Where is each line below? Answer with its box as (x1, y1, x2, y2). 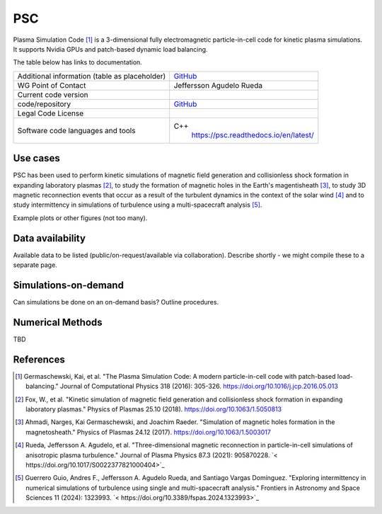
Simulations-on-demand (13, 279, 124, 291)
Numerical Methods (13, 316, 103, 329)
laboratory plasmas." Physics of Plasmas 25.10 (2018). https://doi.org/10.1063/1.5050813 (25, 404, 282, 413)
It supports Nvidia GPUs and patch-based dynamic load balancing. (13, 45, 208, 53)
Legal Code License (17, 108, 84, 118)
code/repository (17, 99, 71, 109)
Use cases (13, 152, 60, 164)
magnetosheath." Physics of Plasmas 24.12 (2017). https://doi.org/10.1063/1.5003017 (25, 428, 272, 436)
